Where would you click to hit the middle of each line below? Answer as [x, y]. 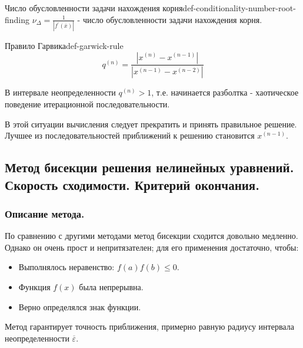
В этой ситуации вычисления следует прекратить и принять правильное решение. [151, 124]
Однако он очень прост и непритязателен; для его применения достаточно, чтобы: [152, 247]
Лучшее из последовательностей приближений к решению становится [130, 135]
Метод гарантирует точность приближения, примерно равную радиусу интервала [149, 326]
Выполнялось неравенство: [66, 267]
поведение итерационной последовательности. [87, 104]
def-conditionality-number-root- [239, 8]
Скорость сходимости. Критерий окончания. [132, 184]
